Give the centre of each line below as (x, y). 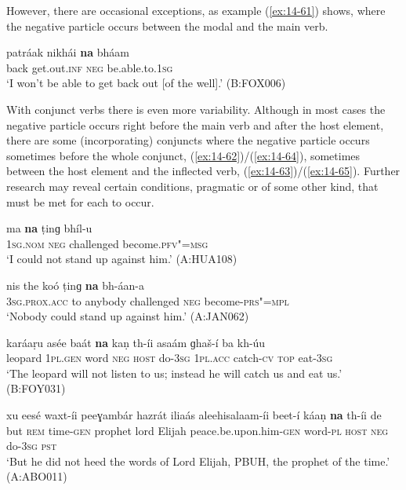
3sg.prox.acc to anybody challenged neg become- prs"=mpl (148, 300)
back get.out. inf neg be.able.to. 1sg (90, 67)
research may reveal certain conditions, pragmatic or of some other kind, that (192, 186)
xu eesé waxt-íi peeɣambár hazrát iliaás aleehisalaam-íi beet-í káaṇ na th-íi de (194, 415)
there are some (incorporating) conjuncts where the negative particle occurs (188, 140)
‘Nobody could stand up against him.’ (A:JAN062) (128, 316)
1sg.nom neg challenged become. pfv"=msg (107, 243)
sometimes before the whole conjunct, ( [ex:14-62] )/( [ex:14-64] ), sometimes (183, 155)
